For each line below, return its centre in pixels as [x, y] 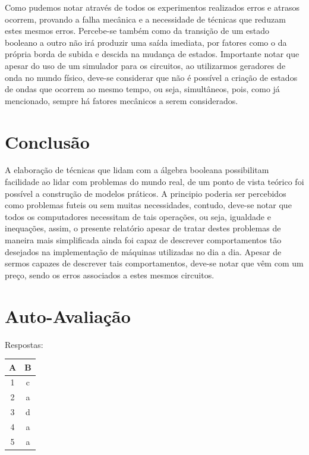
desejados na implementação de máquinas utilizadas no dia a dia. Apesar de [143, 251]
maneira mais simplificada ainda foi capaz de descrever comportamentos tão [143, 240]
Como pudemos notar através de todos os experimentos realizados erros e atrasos [152, 7]
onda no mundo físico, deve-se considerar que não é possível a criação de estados [151, 77]
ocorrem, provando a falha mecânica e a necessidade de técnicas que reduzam [145, 19]
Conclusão [47, 141]
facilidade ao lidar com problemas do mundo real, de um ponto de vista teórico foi [154, 182]
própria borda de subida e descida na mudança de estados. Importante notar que [152, 54]
